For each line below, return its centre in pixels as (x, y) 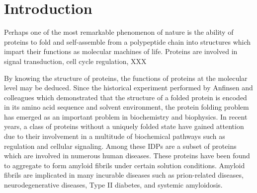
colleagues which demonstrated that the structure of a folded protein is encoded (126, 97)
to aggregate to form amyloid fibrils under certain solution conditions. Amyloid (125, 165)
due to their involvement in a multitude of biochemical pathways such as (115, 136)
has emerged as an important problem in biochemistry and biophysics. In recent (126, 116)
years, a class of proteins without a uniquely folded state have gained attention (124, 126)
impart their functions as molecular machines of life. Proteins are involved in (121, 51)
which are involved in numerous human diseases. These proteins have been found (127, 156)
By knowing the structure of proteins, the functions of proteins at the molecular (126, 78)
